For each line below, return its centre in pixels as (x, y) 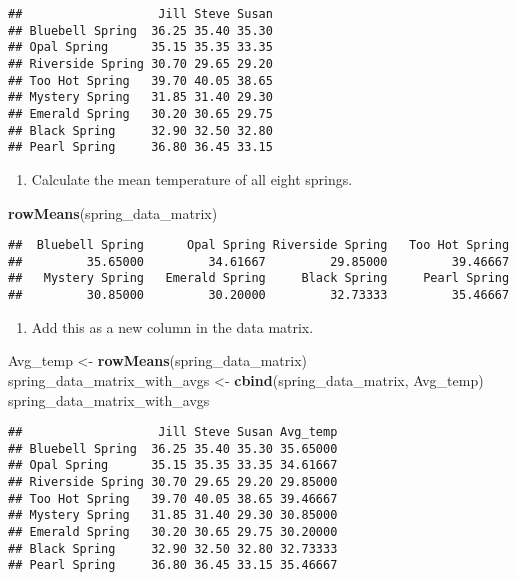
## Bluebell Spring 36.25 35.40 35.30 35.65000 (173, 448)
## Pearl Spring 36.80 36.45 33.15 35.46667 (173, 565)
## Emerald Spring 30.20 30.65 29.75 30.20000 (173, 532)
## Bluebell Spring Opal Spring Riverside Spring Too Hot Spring (259, 245)
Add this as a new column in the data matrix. (172, 326)
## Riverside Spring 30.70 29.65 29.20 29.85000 (173, 482)
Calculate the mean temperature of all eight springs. (192, 178)
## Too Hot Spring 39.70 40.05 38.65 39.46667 (173, 498)
